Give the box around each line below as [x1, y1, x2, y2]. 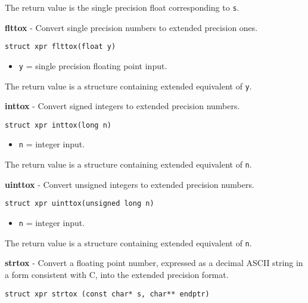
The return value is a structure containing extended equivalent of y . [5, 79, 252, 92]
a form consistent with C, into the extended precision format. [5, 268, 229, 280]
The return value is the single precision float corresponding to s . [5, 1, 239, 13]
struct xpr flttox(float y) [5, 42, 116, 51]
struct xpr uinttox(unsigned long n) [5, 199, 154, 208]
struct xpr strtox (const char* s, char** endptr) [5, 289, 210, 298]
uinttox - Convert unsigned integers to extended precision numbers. [5, 178, 254, 190]
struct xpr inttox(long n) [5, 120, 111, 129]
